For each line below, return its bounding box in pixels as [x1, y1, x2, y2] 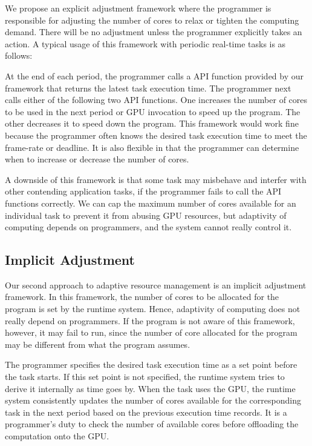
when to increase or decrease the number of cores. [5, 153, 189, 165]
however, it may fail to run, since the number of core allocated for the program [5, 326, 297, 339]
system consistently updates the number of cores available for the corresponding [5, 394, 301, 407]
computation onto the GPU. [5, 430, 109, 442]
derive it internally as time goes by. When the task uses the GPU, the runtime [5, 382, 296, 394]
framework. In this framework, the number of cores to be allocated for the [5, 290, 279, 303]
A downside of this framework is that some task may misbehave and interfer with [5, 173, 307, 185]
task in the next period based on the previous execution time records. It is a [5, 405, 287, 418]
